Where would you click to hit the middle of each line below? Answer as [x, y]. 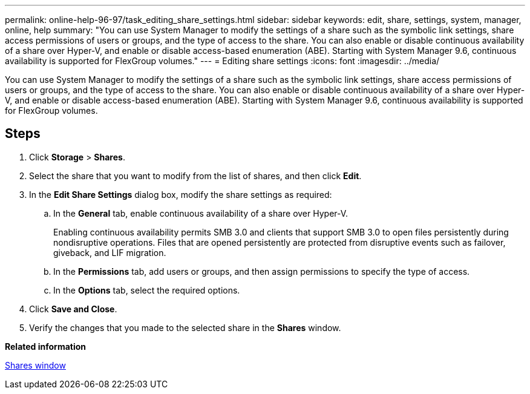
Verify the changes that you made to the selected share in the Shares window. [185, 327]
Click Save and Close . [73, 309]
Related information [46, 346]
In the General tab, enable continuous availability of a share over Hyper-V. [201, 213]
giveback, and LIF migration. [110, 252]
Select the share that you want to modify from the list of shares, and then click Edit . [195, 176]
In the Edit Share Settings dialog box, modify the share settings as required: [181, 194]
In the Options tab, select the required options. [147, 290]
